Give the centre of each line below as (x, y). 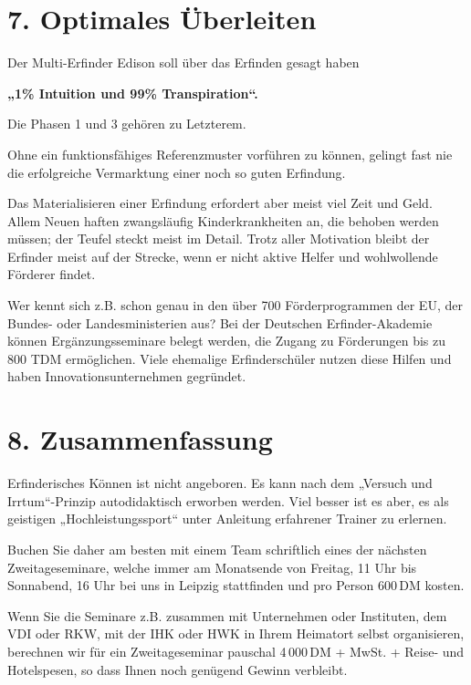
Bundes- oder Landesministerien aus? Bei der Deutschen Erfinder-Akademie (220, 322)
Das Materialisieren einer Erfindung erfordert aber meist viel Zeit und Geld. (220, 203)
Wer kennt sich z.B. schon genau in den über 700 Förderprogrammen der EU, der (235, 305)
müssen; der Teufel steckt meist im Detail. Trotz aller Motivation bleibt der (219, 239)
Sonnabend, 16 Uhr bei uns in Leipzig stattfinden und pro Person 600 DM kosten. (236, 585)
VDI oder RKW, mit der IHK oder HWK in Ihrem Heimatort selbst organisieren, (236, 633)
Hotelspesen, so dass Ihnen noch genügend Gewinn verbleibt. (178, 669)
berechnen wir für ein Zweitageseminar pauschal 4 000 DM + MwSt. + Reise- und (236, 651)
